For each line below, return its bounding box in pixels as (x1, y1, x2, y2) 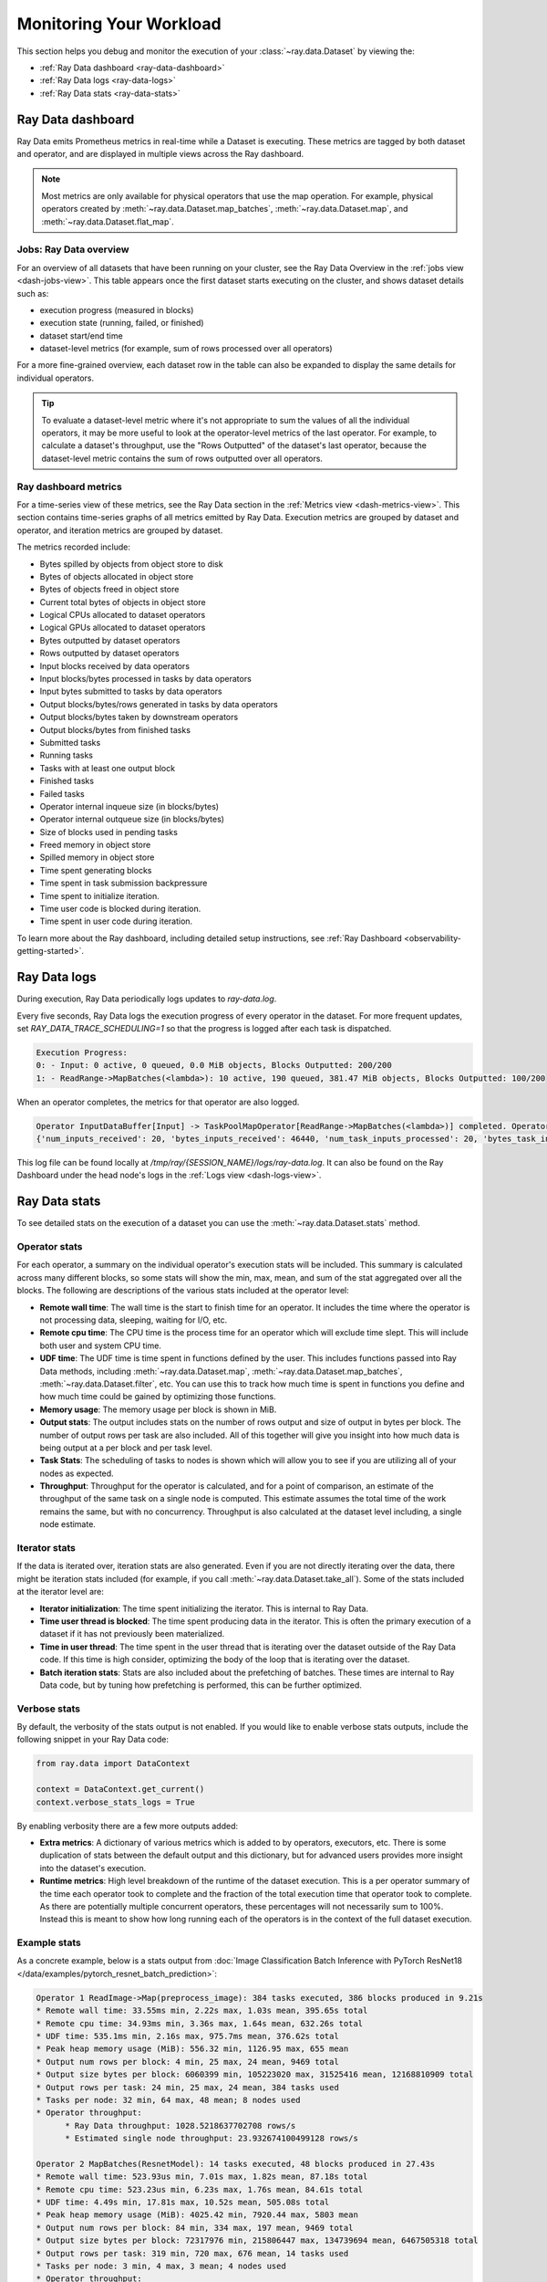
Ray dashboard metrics (16, 480, 122, 493)
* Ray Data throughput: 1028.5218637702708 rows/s (65, 2120, 296, 2130)
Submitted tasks (39, 737, 101, 748)
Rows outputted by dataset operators (39, 648, 180, 659)
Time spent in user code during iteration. (39, 916, 193, 926)
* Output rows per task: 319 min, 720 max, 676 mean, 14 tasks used (36, 2248, 349, 2258)
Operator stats (16, 1240, 83, 1253)
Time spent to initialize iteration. (39, 890, 160, 901)
